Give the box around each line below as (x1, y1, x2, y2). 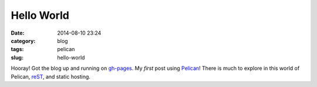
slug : (11, 53, 23, 61)
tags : (11, 46, 24, 53)
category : (11, 37, 36, 44)
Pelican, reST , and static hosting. (11, 73, 91, 80)
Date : (11, 29, 25, 36)
